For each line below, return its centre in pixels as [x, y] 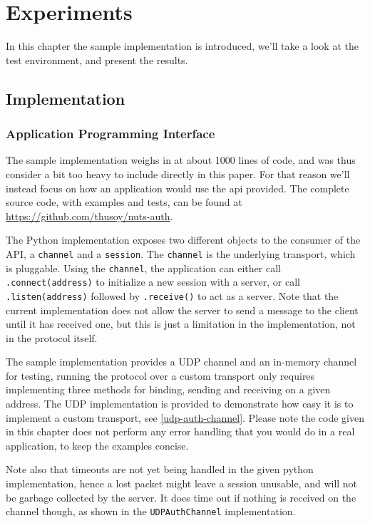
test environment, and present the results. [97, 59]
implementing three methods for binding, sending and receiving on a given [168, 389]
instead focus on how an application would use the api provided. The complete [178, 188]
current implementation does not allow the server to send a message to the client [182, 310]
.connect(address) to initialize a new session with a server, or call [153, 282]
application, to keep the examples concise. [97, 445]
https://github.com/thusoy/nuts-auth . [89, 216]
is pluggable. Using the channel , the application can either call [143, 268]
